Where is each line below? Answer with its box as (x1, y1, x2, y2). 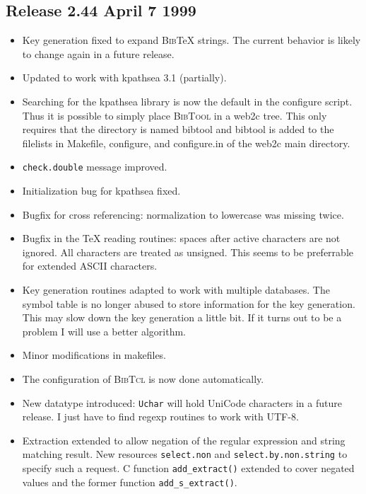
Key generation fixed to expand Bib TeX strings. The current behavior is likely (22, 33, 361, 47)
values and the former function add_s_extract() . (22, 474, 237, 489)
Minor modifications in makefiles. (22, 347, 167, 362)
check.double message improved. (22, 159, 167, 174)
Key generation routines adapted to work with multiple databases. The (22, 282, 330, 297)
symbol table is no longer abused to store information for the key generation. (22, 296, 355, 311)
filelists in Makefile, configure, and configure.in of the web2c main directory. (22, 135, 350, 150)
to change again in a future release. (22, 46, 175, 61)
